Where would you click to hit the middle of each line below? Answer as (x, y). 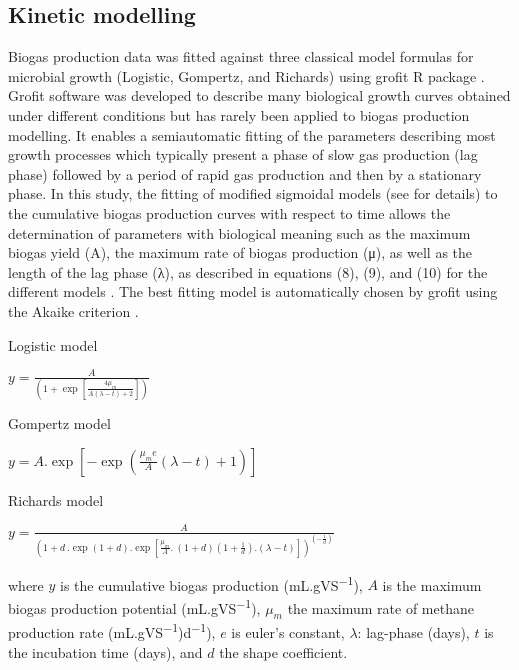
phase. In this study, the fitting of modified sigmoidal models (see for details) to (253, 193)
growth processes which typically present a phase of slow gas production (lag (243, 154)
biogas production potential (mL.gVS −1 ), (134, 606)
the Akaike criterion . (73, 310)
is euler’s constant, (288, 632)
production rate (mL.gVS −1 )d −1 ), (112, 631)
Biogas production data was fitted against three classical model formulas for (241, 56)
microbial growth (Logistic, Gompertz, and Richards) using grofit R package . (246, 75)
